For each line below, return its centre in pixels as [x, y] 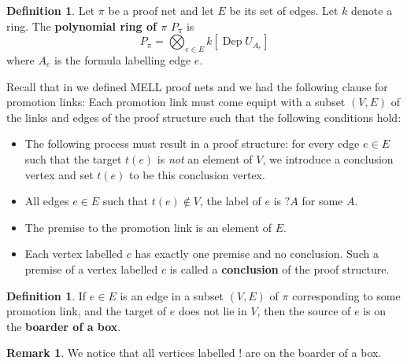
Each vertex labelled [74, 254]
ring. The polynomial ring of [81, 26]
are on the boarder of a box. [313, 353]
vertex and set [59, 174]
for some [322, 201]
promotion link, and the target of [87, 311]
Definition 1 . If [46, 295]
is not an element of [205, 158]
